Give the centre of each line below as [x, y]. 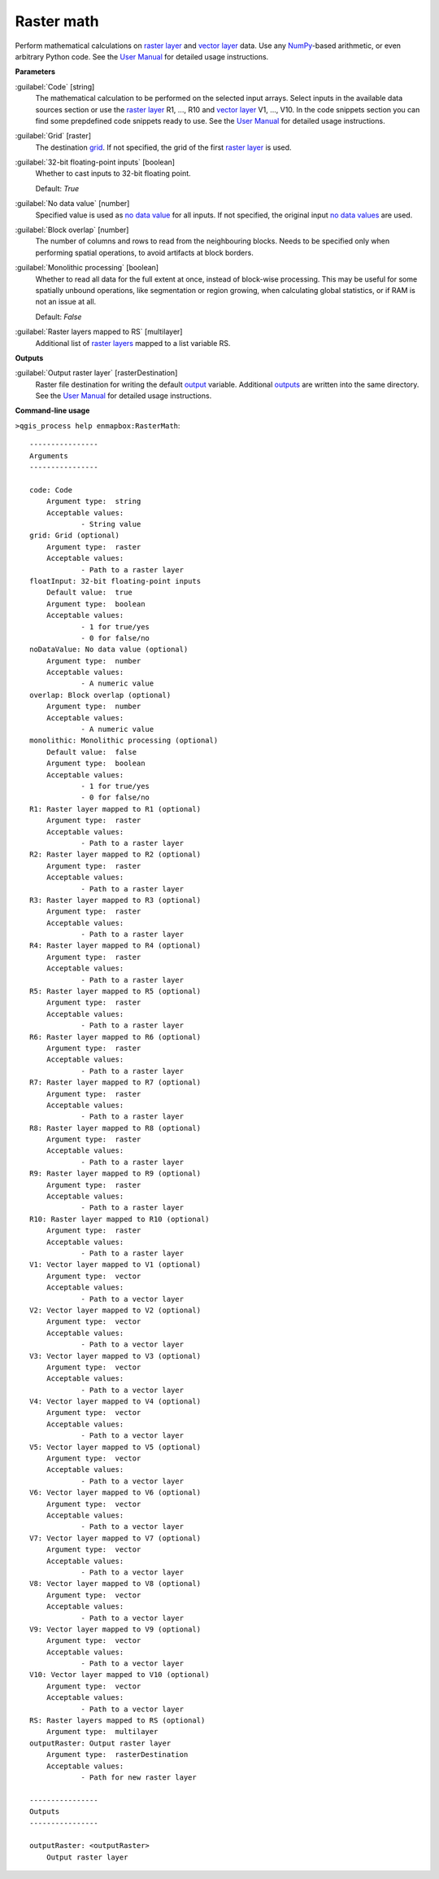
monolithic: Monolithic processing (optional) [124, 740]
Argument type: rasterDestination [117, 1755]
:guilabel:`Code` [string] [55, 86]
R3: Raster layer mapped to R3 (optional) [115, 900]
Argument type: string [93, 502]
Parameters [35, 72]
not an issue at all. [66, 302]
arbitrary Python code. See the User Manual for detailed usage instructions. [142, 56]
